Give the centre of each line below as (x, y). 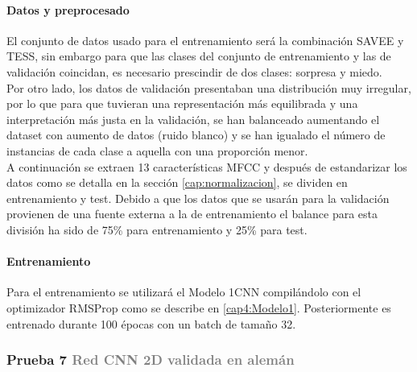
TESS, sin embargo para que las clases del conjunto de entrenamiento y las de (199, 56)
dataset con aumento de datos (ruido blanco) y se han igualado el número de (196, 135)
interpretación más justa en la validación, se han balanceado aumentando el (193, 119)
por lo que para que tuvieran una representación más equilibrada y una (182, 103)
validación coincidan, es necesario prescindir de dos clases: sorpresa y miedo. (194, 71)
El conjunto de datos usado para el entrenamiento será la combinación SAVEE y (205, 40)
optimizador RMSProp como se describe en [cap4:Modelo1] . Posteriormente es (199, 307)
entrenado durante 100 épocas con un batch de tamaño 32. (151, 323)
